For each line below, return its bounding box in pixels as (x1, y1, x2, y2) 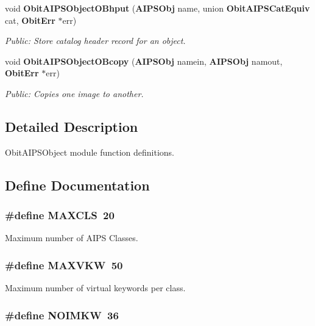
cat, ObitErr (5, 13, 55, 26)
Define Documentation (5, 175, 150, 194)
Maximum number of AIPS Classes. (5, 231, 138, 244)
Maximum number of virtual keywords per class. (5, 281, 186, 294)
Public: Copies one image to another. (5, 87, 144, 100)
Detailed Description (5, 117, 138, 136)
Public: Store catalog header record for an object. (5, 34, 186, 47)
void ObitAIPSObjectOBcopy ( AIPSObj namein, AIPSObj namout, (5, 54, 283, 67)
